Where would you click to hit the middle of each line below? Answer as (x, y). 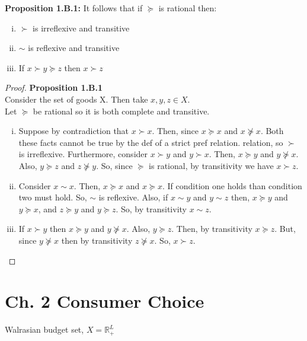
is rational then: (188, 8)
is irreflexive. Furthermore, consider (83, 154)
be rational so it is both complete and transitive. (121, 111)
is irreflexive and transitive (81, 28)
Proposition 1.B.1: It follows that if (74, 8)
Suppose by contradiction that (74, 131)
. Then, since (175, 131)
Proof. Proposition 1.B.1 (54, 87)
